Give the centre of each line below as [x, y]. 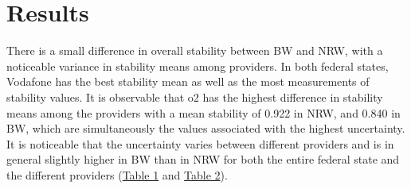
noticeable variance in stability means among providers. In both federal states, [198, 66]
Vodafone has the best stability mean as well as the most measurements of [188, 81]
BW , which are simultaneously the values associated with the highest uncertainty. [206, 128]
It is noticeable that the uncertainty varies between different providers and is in [200, 143]
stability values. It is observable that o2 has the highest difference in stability [195, 96]
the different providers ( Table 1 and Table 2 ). [117, 174]
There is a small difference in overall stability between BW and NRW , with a [195, 50]
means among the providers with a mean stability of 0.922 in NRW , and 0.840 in [204, 112]
